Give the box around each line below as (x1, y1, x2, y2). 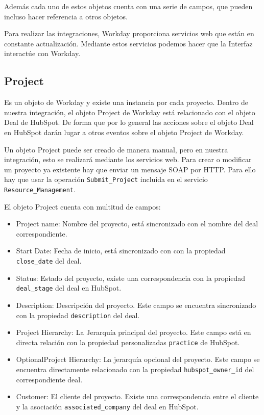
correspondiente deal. (16, 374, 83, 384)
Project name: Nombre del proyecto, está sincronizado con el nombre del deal (16, 218, 258, 229)
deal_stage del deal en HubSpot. (16, 282, 122, 293)
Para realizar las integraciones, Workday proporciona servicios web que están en (4, 28, 254, 39)
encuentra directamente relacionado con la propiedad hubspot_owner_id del (16, 364, 254, 375)
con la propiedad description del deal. (16, 309, 140, 320)
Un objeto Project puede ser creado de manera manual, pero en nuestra (4, 144, 228, 154)
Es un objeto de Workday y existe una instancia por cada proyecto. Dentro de (4, 97, 248, 108)
